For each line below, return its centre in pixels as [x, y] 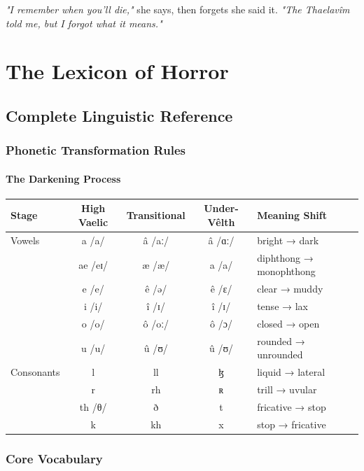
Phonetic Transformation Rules [96, 150]
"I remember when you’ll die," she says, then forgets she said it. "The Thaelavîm [178, 9]
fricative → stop [292, 406]
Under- [221, 208]
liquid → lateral [291, 372]
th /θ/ [93, 406]
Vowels [25, 240]
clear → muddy [290, 289]
